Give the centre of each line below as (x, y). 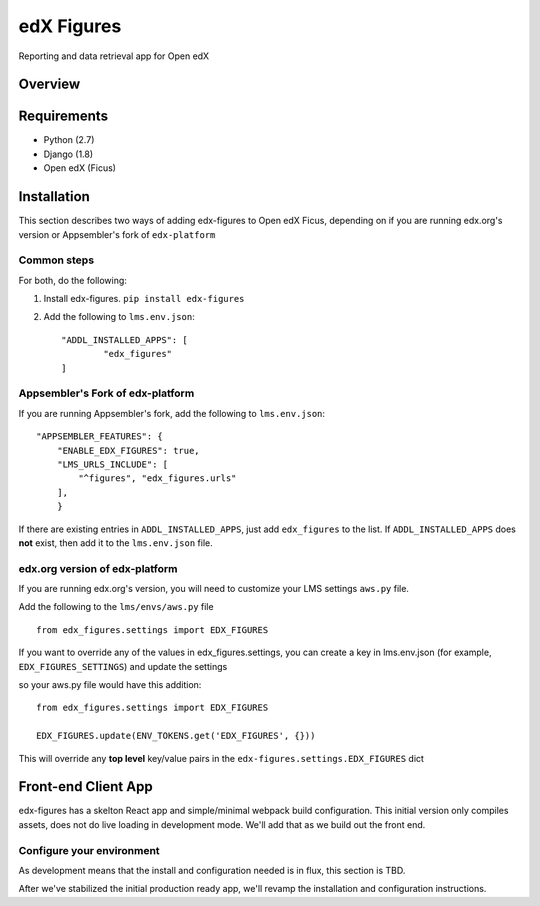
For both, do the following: (72, 280)
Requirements (63, 116)
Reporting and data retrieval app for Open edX (114, 56)
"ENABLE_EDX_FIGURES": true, (128, 450)
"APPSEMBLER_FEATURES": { (100, 436)
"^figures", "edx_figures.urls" (157, 478)
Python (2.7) (69, 140)
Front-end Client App (86, 786)
